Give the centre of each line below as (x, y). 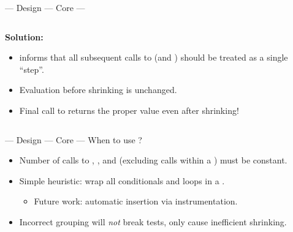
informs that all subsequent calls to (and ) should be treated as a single (154, 57)
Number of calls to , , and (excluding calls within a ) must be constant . (153, 160)
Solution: (24, 36)
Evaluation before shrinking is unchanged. (98, 90)
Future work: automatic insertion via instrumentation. (136, 201)
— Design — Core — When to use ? (74, 139)
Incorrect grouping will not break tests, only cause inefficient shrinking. (153, 221)
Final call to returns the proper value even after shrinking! (129, 110)
